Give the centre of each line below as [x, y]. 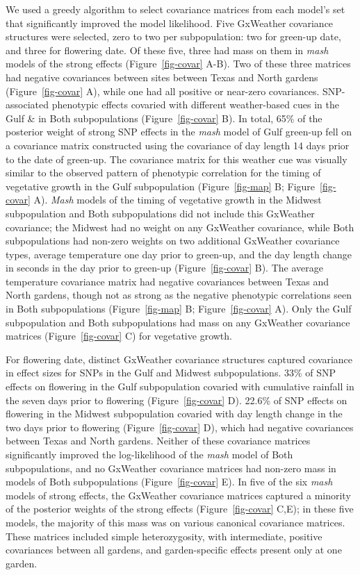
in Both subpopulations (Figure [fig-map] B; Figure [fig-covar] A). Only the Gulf [179, 309]
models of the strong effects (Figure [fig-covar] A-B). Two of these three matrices [178, 64]
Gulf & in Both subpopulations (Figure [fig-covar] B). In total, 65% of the [164, 118]
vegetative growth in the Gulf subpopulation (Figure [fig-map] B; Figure [161, 186]
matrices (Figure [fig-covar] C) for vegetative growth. [119, 336]
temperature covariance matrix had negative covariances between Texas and [167, 281]
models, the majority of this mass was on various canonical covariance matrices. [175, 522]
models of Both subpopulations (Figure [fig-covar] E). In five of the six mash [169, 482]
